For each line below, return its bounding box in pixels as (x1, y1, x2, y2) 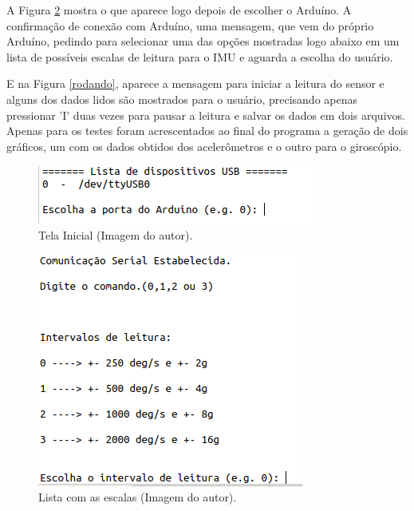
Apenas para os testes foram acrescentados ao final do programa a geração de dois (6, 122, 408, 139)
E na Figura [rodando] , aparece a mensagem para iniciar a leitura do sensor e (6, 75, 384, 92)
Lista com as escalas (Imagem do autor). (38, 489, 237, 505)
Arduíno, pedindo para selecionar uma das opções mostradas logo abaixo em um (6, 33, 400, 50)
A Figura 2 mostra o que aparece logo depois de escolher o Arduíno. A (6, 2, 352, 18)
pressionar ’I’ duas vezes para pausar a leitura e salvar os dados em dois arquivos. (6, 106, 405, 123)
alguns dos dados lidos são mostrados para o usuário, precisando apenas (6, 90, 357, 107)
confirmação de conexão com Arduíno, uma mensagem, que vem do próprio (6, 17, 374, 34)
